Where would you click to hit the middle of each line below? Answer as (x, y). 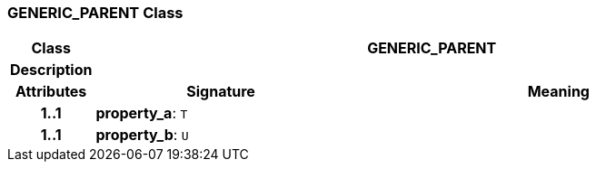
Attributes (51, 92)
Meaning (558, 92)
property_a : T (142, 113)
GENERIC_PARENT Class (95, 13)
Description (51, 70)
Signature (221, 92)
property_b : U (142, 135)
